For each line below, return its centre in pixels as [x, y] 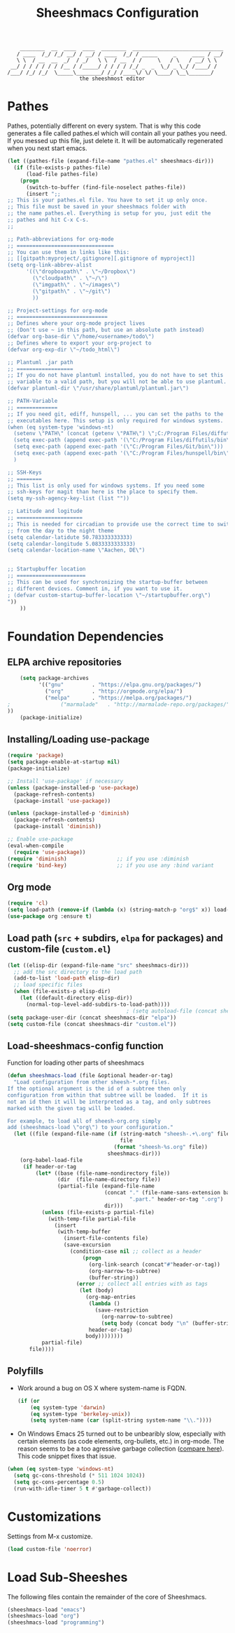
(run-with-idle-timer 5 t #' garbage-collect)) [83, 1488]
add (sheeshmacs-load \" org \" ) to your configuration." [90, 1128]
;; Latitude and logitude [45, 511]
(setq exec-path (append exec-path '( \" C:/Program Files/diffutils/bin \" [123, 440]
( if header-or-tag [50, 1166]
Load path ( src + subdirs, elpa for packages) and [115, 938]
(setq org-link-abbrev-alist [50, 265]
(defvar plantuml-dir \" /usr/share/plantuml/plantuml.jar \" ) [98, 388]
